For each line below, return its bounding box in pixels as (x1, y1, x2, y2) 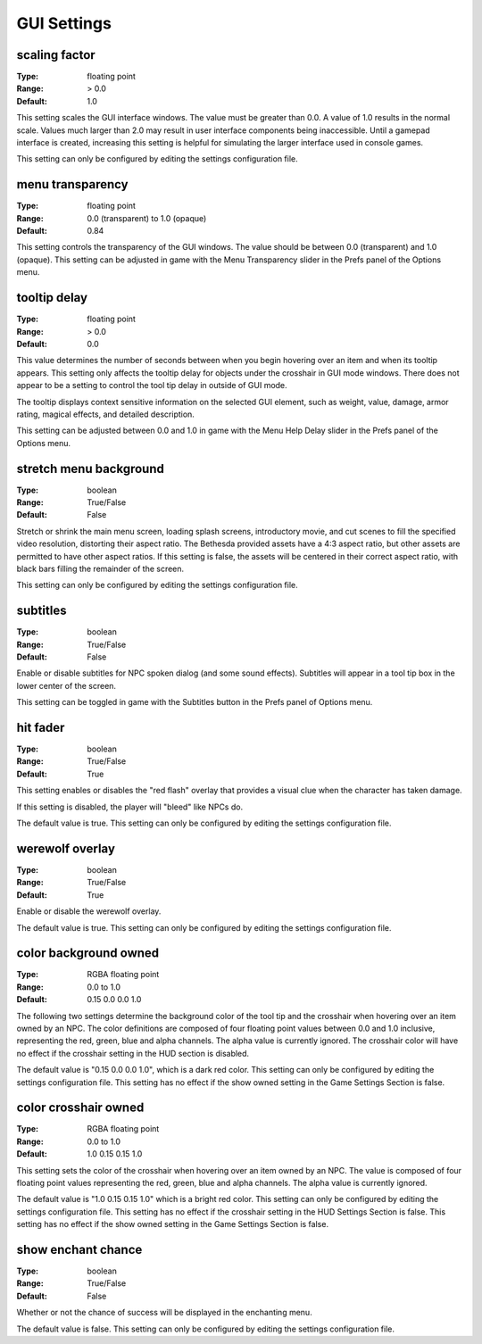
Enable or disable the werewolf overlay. (16, 906, 162, 917)
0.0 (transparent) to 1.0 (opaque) (87, 212, 207, 223)
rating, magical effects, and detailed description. (16, 409, 195, 419)
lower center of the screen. (16, 680, 116, 691)
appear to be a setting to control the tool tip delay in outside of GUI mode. (16, 380, 287, 391)
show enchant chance (16, 1242, 143, 1257)
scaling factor (16, 47, 96, 62)
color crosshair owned (16, 1100, 145, 1116)
